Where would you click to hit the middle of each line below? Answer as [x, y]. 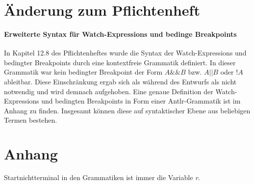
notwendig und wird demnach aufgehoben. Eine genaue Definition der [109, 91]
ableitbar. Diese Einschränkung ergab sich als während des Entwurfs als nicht [120, 81]
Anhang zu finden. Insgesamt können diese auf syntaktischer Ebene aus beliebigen [127, 110]
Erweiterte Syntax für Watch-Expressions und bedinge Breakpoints [120, 34]
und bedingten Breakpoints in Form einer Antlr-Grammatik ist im [141, 101]
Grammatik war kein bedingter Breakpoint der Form [83, 72]
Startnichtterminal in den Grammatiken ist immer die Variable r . [102, 177]
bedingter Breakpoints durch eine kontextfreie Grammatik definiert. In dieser [120, 62]
